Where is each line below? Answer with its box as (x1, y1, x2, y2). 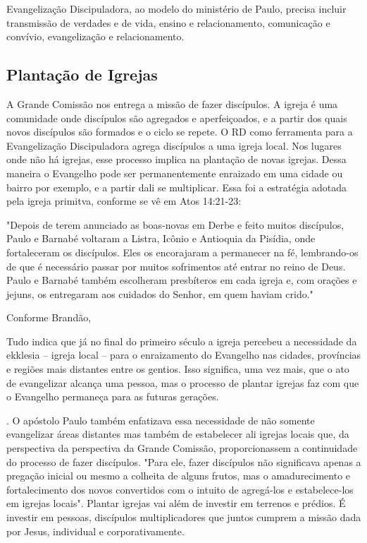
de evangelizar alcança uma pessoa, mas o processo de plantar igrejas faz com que (6, 375, 359, 390)
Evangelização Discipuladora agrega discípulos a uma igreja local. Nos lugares (6, 138, 342, 153)
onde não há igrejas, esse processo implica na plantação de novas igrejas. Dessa (6, 152, 347, 167)
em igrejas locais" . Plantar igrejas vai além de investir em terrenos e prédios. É (6, 496, 346, 511)
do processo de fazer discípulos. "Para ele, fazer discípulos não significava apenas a (6, 454, 361, 469)
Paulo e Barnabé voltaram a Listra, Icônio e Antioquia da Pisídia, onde (6, 231, 316, 246)
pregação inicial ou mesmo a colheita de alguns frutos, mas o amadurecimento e (6, 468, 351, 483)
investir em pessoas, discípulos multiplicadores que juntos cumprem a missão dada (6, 510, 361, 525)
